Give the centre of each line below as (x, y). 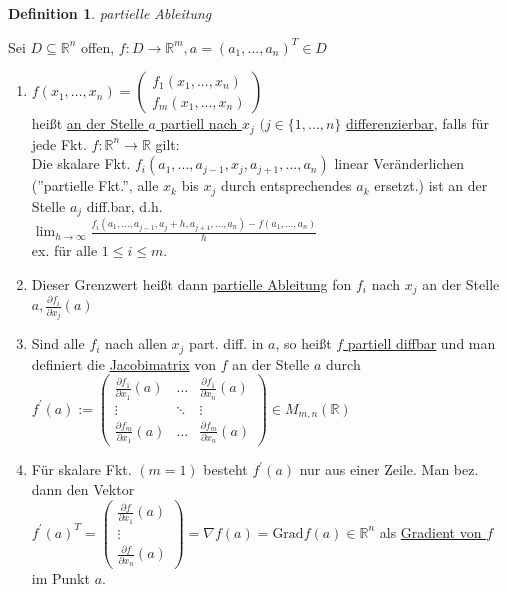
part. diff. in (226, 343)
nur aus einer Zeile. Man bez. (389, 469)
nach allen (136, 343)
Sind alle (58, 343)
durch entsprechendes (286, 185)
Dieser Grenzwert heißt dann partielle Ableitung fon (191, 283)
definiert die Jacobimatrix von (124, 363)
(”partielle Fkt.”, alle (95, 185)
